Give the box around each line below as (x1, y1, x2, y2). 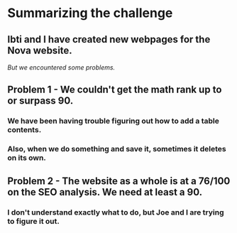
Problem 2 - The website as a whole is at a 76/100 (7, 175, 231, 187)
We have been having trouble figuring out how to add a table (7, 116, 220, 126)
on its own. (7, 153, 46, 163)
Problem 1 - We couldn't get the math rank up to (7, 84, 222, 96)
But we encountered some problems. (7, 63, 116, 72)
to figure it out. (7, 216, 60, 226)
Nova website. (7, 44, 72, 56)
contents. (7, 125, 42, 135)
